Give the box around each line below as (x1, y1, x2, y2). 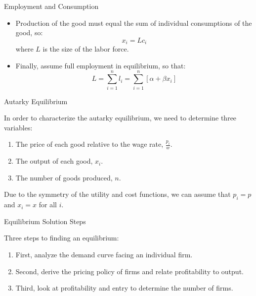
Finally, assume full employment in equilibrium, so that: (15, 60, 186, 70)
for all (39, 199, 57, 210)
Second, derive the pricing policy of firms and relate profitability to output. (15, 266, 244, 276)
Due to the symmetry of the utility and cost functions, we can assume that (4, 189, 231, 199)
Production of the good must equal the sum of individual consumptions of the (15, 17, 252, 28)
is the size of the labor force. (43, 44, 129, 54)
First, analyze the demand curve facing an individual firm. (15, 249, 193, 259)
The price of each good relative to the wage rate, (15, 139, 164, 149)
